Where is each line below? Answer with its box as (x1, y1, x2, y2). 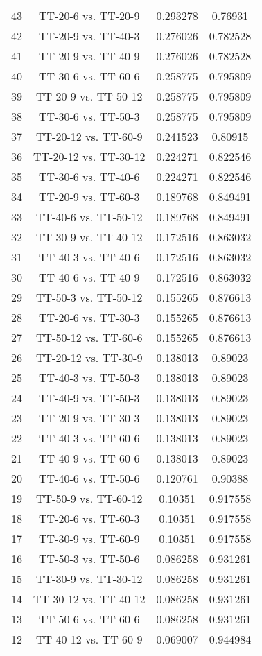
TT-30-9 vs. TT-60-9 (39, 530, 140, 546)
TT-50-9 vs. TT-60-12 (36, 490, 143, 506)
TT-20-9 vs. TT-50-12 (36, 88, 143, 104)
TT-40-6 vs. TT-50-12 (36, 209, 143, 225)
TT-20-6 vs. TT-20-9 (39, 8, 140, 24)
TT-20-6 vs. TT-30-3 (39, 309, 140, 325)
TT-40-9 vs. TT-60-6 (39, 450, 140, 466)
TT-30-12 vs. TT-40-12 (33, 591, 146, 607)
